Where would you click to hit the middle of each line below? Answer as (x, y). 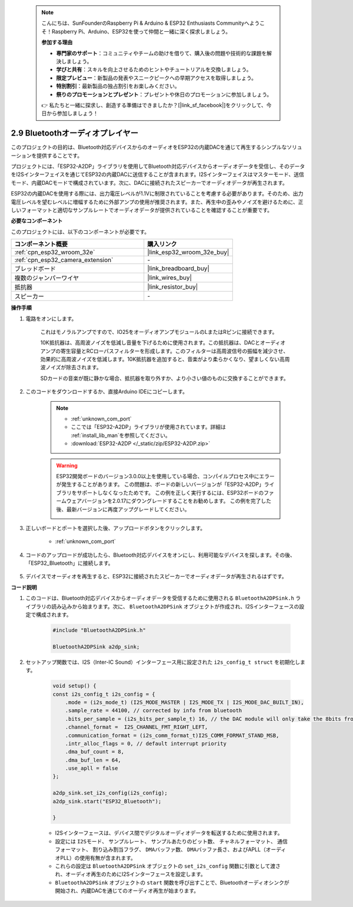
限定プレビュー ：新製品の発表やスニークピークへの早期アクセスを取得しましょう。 (156, 78)
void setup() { (74, 686)
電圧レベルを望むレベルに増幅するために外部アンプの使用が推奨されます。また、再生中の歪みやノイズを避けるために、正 (157, 202)
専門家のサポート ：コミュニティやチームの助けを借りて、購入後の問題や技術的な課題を (161, 53)
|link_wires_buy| (170, 278)
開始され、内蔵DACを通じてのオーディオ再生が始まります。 (127, 891)
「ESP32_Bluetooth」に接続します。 (70, 563)
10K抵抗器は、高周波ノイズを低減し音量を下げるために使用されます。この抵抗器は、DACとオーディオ (163, 343)
